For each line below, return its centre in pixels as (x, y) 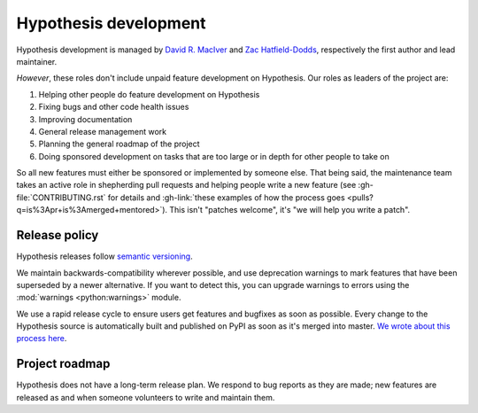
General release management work (103, 131)
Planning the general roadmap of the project (119, 144)
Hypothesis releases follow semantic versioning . (105, 256)
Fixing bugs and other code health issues (114, 107)
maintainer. (37, 61)
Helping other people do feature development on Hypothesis (149, 94)
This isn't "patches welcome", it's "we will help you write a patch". (290, 210)
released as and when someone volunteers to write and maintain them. (146, 397)
